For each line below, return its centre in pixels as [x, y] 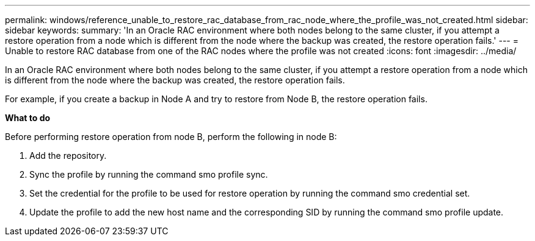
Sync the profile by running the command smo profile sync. [149, 174]
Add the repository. [68, 155]
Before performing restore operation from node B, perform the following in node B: [171, 137]
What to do [28, 118]
